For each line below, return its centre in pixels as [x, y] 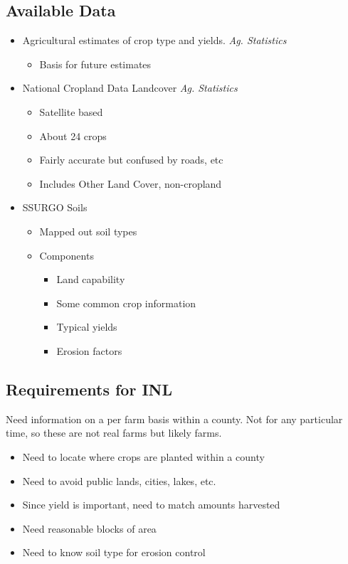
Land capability [91, 279]
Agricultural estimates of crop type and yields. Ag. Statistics [154, 40]
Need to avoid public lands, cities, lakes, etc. [119, 480]
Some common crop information [126, 303]
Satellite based [71, 111]
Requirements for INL [89, 389]
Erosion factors [89, 350]
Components [67, 255]
